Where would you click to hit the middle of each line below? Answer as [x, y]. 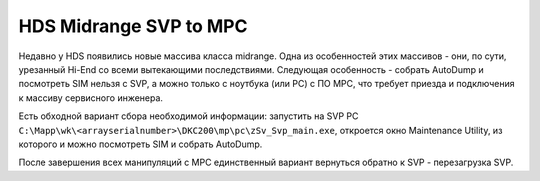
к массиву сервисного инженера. [91, 97]
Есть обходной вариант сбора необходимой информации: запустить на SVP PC [188, 116]
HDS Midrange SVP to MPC [133, 26]
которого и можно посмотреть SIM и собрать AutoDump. [140, 144]
